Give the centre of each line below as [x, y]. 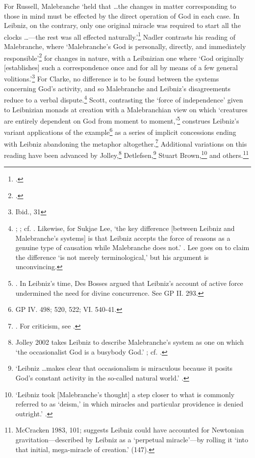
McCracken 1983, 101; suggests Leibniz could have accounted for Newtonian [130, 430]
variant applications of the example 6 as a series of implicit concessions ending [120, 131]
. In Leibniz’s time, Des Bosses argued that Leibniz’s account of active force [129, 283]
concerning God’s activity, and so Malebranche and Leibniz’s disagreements [117, 88]
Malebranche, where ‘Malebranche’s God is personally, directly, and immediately [125, 46]
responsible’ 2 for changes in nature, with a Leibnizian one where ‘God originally [124, 57]
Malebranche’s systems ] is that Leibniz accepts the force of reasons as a [123, 238]
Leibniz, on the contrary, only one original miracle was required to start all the [122, 25]
